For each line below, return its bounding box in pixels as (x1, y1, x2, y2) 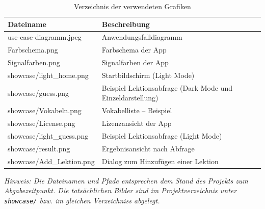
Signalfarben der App (101, 57, 169, 68)
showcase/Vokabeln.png (8, 105, 82, 116)
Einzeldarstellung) (101, 92, 158, 103)
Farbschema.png (8, 44, 58, 55)
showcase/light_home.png (8, 69, 89, 80)
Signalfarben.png (8, 57, 60, 68)
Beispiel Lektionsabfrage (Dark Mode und (101, 82, 233, 93)
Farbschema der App (101, 44, 167, 55)
